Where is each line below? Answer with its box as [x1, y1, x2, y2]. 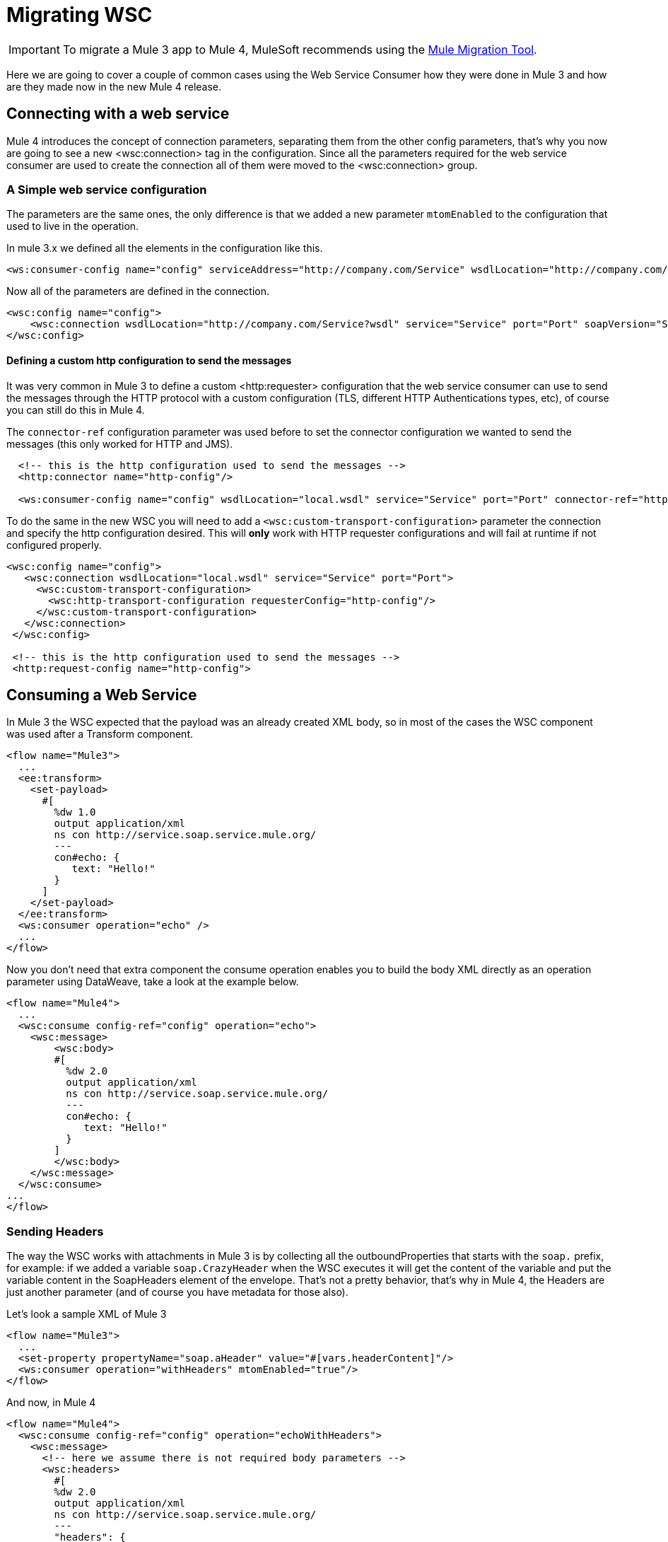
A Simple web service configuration [6, 182, 207, 197]
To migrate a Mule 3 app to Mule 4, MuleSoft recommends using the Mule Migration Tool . [62, 42, 537, 57]
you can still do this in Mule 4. [6, 403, 145, 416]
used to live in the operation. [6, 220, 139, 233]
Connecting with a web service [6, 105, 230, 123]
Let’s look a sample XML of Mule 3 [6, 1308, 167, 1321]
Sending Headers [6, 1224, 104, 1239]
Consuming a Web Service [6, 685, 197, 704]
